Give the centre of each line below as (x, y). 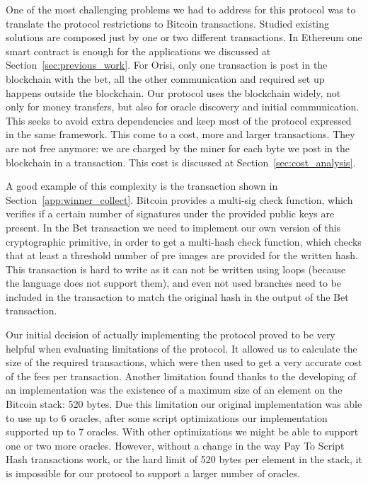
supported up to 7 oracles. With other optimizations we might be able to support (182, 432)
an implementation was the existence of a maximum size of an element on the (174, 390)
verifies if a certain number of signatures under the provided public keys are (170, 213)
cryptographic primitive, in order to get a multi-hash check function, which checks (184, 241)
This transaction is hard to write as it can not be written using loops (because (176, 269)
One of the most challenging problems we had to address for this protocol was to (181, 9)
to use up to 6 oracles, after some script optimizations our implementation (167, 417)
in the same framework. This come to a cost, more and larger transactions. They (180, 134)
